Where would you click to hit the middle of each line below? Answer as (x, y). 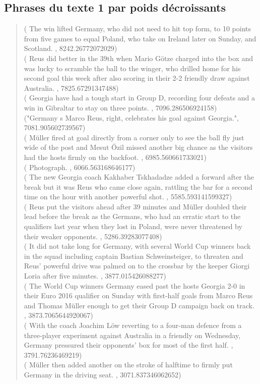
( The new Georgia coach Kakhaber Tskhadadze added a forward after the (139, 177)
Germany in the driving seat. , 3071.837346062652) (103, 374)
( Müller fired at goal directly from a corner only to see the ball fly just (134, 137)
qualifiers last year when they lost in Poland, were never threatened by (133, 226)
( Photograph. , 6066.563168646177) (80, 167)
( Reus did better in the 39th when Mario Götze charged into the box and (139, 58)
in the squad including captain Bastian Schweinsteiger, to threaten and (134, 256)
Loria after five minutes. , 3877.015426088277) (95, 276)
